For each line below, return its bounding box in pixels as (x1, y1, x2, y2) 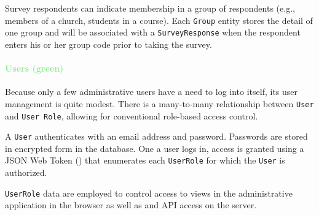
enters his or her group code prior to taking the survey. (5, 37, 212, 50)
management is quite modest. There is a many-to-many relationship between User (5, 97, 314, 110)
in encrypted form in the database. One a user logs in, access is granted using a (5, 141, 304, 154)
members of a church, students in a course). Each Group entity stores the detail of (5, 13, 313, 26)
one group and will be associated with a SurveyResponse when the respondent (5, 26, 301, 39)
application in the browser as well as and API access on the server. (5, 198, 257, 211)
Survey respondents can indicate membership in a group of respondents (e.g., (5, 2, 295, 14)
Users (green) (5, 62, 64, 75)
